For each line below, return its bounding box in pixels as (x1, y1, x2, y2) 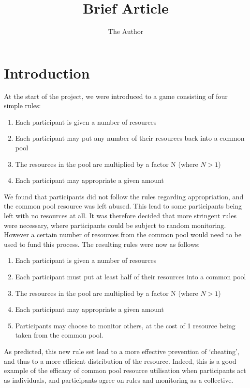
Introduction (4, 63, 90, 82)
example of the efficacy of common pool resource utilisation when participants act (4, 365, 246, 375)
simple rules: (4, 100, 41, 111)
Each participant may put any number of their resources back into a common (15, 133, 245, 143)
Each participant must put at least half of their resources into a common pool (15, 271, 246, 281)
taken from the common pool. (15, 330, 103, 340)
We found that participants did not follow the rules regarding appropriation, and (4, 191, 244, 201)
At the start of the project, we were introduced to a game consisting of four (4, 91, 228, 101)
